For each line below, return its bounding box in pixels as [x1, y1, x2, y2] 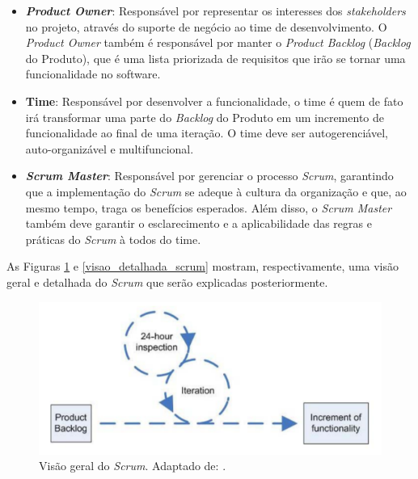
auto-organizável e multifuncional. [25, 140, 194, 157]
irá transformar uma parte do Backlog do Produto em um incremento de [25, 108, 384, 125]
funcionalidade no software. [25, 65, 161, 82]
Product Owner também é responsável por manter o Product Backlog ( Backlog [25, 34, 411, 51]
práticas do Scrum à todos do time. [25, 230, 201, 247]
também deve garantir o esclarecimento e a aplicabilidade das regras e [25, 215, 372, 232]
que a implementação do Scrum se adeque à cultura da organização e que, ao [25, 183, 407, 200]
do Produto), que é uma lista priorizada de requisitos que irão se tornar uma [25, 49, 406, 66]
